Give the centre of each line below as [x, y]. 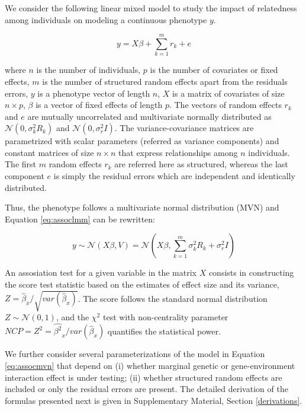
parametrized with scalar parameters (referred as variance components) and [142, 141]
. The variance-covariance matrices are [184, 128]
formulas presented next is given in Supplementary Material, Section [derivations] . [154, 400]
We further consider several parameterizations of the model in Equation [135, 354]
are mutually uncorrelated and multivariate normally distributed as [149, 116]
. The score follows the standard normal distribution [173, 298]
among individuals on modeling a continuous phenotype [106, 19]
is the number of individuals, [88, 70]
